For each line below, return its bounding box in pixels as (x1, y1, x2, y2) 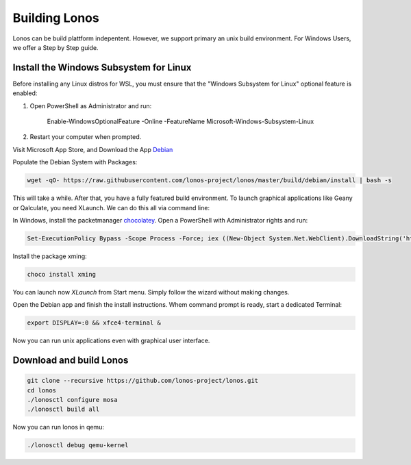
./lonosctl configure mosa (27, 396, 118, 404)
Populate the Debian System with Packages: (12, 158, 138, 166)
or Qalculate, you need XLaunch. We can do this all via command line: (12, 203, 210, 212)
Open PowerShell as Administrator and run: (29, 101, 152, 110)
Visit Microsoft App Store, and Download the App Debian (12, 145, 173, 153)
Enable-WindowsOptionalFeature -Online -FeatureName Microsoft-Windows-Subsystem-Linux (47, 117, 314, 126)
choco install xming (27, 271, 96, 278)
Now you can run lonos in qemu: (12, 423, 104, 431)
